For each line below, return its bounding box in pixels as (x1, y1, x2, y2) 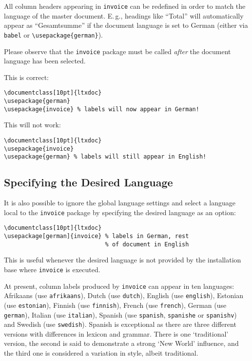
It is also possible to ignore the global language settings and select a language (4, 198, 235, 208)
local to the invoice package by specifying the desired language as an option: (4, 207, 236, 217)
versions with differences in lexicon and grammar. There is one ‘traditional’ (4, 328, 229, 339)
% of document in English (105, 241, 189, 248)
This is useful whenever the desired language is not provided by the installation (4, 255, 241, 265)
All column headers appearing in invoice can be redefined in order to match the (4, 1, 246, 11)
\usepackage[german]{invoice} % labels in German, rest (4, 232, 189, 240)
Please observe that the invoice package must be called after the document (4, 46, 231, 56)
